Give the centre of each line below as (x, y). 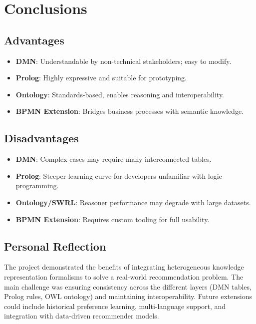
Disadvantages (41, 138)
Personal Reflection (55, 246)
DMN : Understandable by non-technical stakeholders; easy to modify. (124, 61)
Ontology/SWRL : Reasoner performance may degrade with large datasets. (133, 202)
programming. (37, 185)
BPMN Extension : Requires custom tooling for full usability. (113, 219)
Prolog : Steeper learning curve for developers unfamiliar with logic (119, 175)
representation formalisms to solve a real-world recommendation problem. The (124, 276)
